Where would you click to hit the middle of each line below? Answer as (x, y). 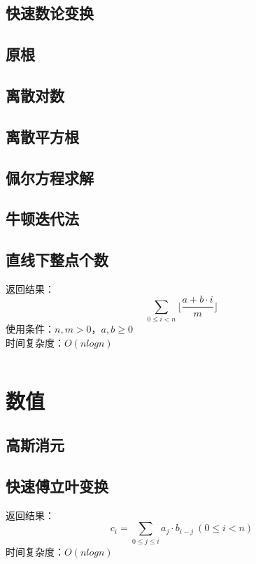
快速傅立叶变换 (57, 486)
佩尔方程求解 (50, 177)
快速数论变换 (50, 13)
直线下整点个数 (57, 260)
